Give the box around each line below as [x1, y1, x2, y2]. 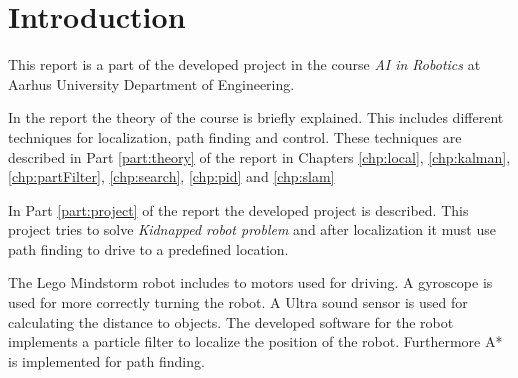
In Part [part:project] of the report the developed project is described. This [8, 199, 469, 220]
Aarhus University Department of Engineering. [8, 73, 295, 94]
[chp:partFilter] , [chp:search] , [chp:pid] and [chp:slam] [8, 166, 335, 187]
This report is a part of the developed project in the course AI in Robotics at [8, 54, 481, 75]
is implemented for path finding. [8, 350, 205, 371]
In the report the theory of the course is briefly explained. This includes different [8, 107, 504, 128]
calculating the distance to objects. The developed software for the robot [8, 311, 454, 332]
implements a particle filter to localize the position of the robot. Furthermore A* [8, 331, 503, 352]
